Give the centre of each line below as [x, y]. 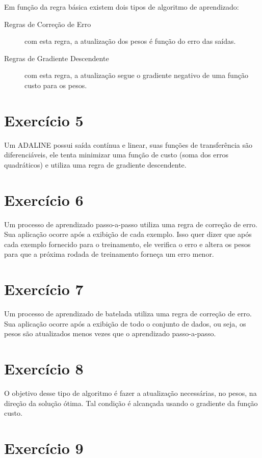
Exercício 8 [44, 369]
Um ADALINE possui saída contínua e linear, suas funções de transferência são [128, 144]
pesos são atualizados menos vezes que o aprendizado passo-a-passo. [110, 333]
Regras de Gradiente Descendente [57, 58]
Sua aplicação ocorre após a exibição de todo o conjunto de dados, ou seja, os [125, 323]
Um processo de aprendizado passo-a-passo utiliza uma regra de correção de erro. [131, 224]
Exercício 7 [44, 289]
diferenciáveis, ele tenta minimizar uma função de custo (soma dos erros [116, 155]
